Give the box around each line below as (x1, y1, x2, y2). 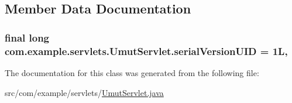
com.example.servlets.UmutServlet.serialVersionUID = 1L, (5, 43, 288, 58)
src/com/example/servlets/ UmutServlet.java (5, 86, 164, 98)
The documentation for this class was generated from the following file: (5, 66, 259, 78)
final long (5, 30, 50, 44)
